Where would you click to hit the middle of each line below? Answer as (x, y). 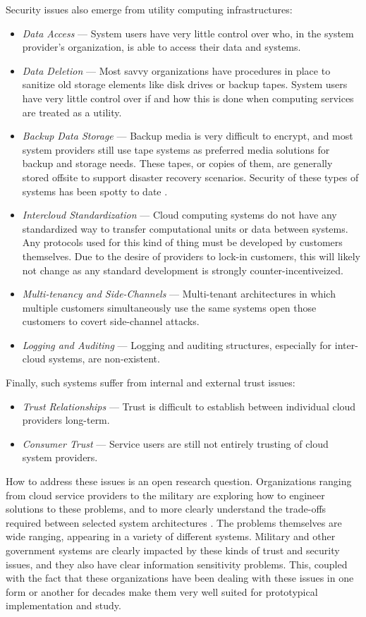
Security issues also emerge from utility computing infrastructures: (149, 9)
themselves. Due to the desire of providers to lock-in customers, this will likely (191, 256)
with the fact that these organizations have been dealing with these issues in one (180, 578)
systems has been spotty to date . (95, 191)
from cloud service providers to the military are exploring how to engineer (165, 495)
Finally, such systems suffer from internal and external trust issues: (151, 383)
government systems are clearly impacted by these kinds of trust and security (173, 550)
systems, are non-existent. (104, 359)
